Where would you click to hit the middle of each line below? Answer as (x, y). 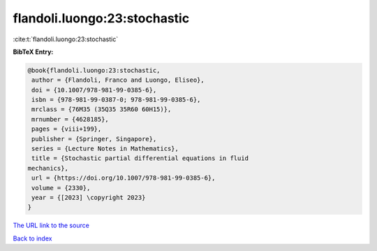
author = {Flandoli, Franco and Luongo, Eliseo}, (118, 80)
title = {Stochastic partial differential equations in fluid (140, 158)
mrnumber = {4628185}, (71, 119)
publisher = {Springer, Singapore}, (94, 139)
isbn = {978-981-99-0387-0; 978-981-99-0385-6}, (116, 100)
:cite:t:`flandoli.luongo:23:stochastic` (66, 39)
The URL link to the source (51, 225)
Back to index (32, 238)
